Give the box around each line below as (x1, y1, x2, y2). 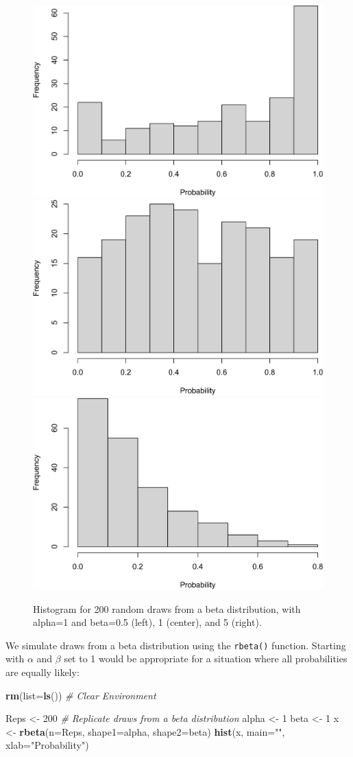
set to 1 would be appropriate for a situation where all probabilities (64, 651, 348, 666)
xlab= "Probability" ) (5, 738, 89, 752)
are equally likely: (5, 664, 80, 679)
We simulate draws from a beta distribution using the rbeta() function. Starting (5, 638, 346, 652)
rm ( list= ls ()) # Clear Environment (5, 688, 156, 702)
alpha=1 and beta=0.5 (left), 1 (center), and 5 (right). (33, 615, 262, 629)
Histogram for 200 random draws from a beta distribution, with (33, 601, 301, 616)
